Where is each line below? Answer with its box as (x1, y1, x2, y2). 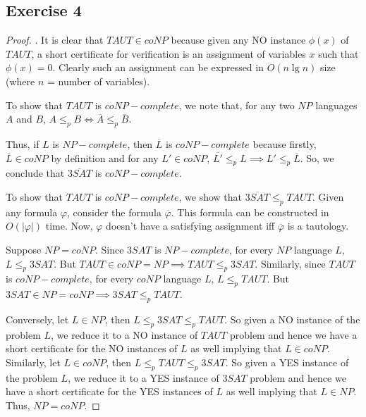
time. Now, (45, 218, 93, 233)
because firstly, (252, 136, 317, 151)
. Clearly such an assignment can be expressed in (52, 60, 264, 75)
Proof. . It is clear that (6, 32, 104, 47)
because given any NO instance (171, 32, 306, 47)
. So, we (300, 150, 334, 165)
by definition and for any (51, 150, 159, 165)
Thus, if (6, 136, 39, 151)
